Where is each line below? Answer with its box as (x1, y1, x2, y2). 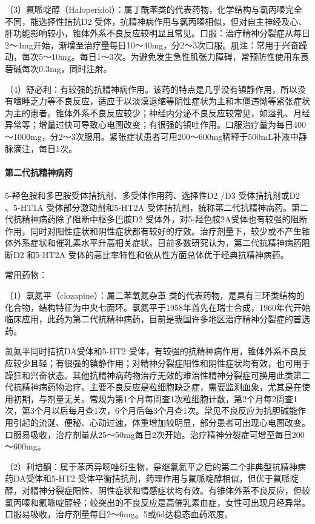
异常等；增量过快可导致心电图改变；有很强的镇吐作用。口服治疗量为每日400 (5, 118, 306, 131)
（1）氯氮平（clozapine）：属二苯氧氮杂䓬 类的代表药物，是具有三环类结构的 (5, 289, 305, 302)
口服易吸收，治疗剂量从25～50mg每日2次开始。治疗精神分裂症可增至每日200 (5, 428, 305, 440)
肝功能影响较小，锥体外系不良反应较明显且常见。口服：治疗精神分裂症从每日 (5, 27, 310, 39)
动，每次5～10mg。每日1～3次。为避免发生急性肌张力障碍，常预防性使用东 (5, 50, 300, 63)
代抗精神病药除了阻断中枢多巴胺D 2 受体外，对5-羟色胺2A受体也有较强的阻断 (5, 213, 308, 225)
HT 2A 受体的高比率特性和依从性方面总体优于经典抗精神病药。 (42, 248, 289, 260)
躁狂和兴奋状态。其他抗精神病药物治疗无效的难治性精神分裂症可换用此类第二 (5, 368, 310, 381)
